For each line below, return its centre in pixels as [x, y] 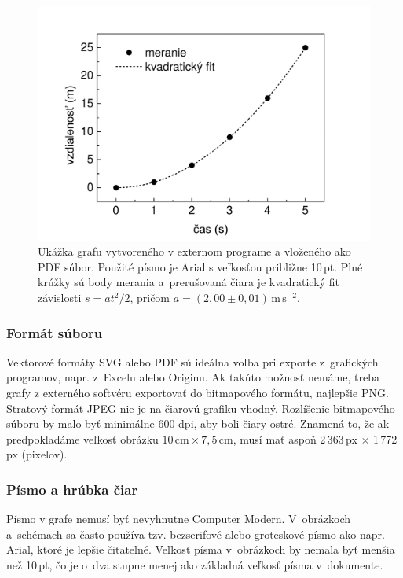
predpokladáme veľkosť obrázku [82, 438]
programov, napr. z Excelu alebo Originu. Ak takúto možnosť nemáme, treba [193, 377]
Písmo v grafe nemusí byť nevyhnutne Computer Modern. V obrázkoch [179, 519]
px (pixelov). [37, 454]
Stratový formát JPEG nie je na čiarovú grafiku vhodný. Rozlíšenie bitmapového [201, 408]
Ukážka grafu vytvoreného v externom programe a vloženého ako [194, 251]
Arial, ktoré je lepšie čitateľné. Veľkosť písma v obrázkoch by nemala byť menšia [201, 549]
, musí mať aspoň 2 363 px [295, 438]
